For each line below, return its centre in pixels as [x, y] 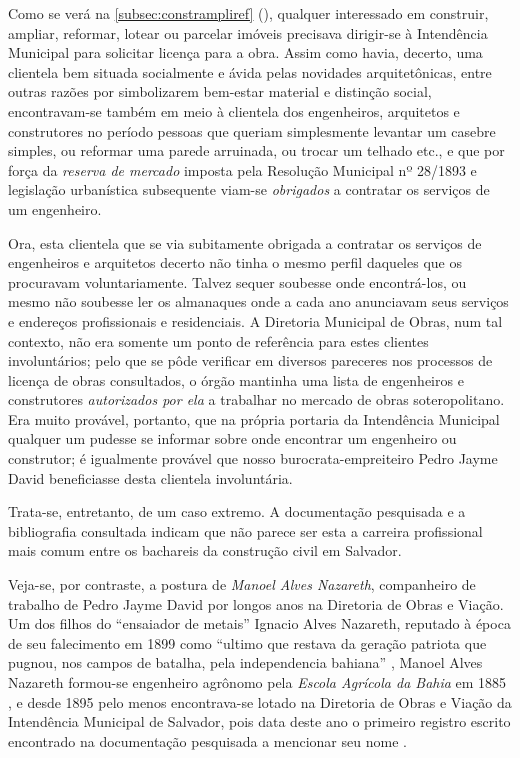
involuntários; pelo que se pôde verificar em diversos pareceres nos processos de [250, 360]
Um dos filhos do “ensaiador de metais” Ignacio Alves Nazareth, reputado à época [259, 623]
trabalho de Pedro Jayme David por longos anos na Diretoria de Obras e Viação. [256, 603]
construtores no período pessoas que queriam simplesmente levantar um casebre [252, 130]
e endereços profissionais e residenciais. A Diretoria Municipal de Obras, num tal [255, 320]
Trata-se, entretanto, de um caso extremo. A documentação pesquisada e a [237, 511]
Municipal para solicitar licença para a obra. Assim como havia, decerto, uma [245, 52]
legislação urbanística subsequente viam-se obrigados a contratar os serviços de [249, 189]
